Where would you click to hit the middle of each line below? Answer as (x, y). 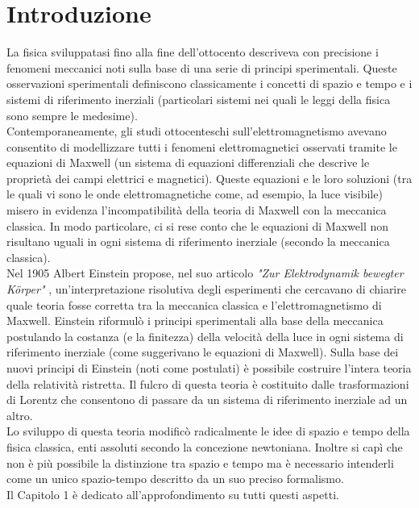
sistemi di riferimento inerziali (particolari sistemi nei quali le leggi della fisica (199, 99)
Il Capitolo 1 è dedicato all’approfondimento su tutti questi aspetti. (173, 494)
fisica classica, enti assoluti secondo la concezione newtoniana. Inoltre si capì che (205, 446)
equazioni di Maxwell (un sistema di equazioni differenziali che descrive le (188, 162)
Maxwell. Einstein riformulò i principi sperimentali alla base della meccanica (195, 321)
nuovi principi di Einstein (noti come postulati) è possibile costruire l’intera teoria (209, 368)
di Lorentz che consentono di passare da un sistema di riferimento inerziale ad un (207, 400)
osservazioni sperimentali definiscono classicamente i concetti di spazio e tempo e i (209, 83)
